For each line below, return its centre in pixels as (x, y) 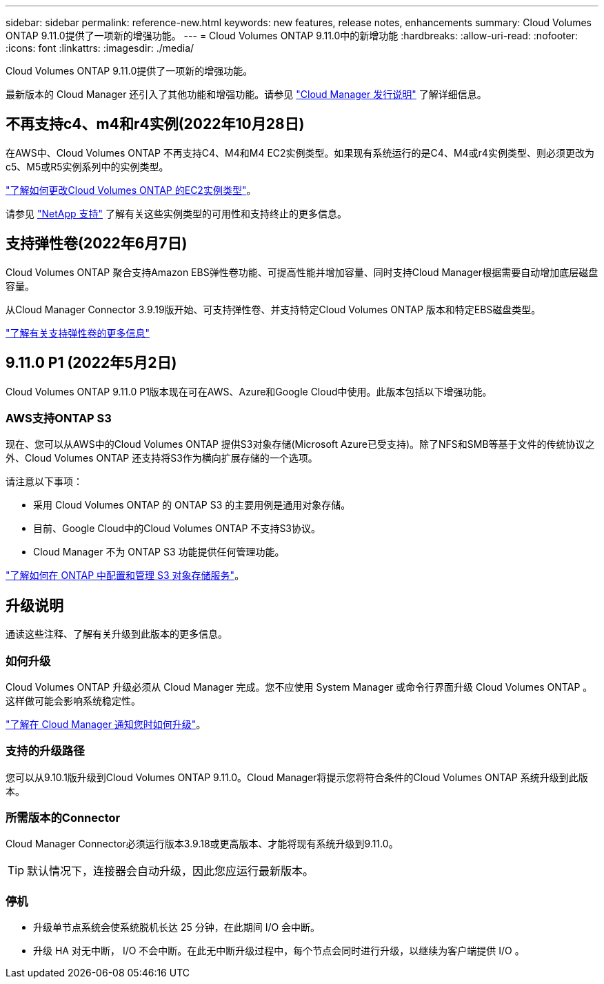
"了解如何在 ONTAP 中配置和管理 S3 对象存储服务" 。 (125, 575)
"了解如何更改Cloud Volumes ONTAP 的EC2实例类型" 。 (131, 190)
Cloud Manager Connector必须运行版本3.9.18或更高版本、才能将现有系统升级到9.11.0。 (202, 844)
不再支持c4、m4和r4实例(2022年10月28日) (155, 124)
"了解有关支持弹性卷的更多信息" (78, 333)
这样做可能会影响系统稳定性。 (73, 700)
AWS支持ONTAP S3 (59, 418)
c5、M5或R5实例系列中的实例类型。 (87, 166)
